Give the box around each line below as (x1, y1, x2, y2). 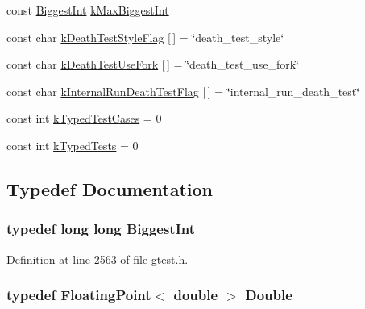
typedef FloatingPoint (6, 285, 151, 305)
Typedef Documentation (6, 176, 213, 201)
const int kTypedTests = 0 (6, 136, 139, 153)
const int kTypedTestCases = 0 (6, 110, 162, 127)
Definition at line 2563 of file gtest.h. (6, 250, 189, 267)
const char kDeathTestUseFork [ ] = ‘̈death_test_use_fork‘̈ (6, 56, 299, 73)
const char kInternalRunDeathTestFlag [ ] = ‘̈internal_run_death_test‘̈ (6, 82, 360, 99)
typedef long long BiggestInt (6, 219, 196, 239)
